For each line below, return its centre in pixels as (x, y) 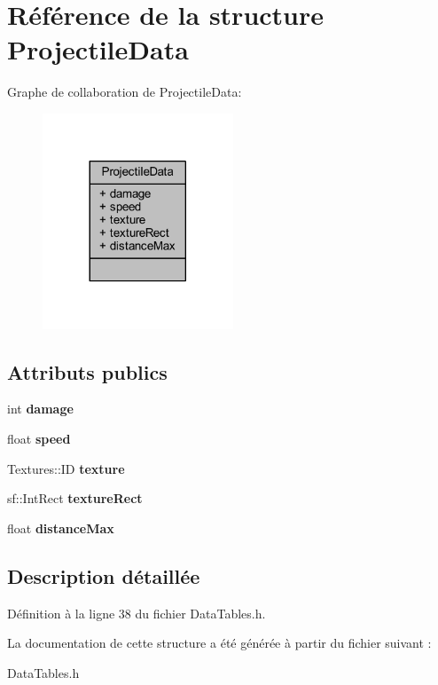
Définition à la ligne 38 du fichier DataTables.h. (137, 613)
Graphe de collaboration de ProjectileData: (125, 92)
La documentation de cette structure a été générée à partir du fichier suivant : (219, 643)
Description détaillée (104, 575)
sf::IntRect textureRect (75, 498)
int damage (40, 409)
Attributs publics (87, 371)
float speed (39, 439)
